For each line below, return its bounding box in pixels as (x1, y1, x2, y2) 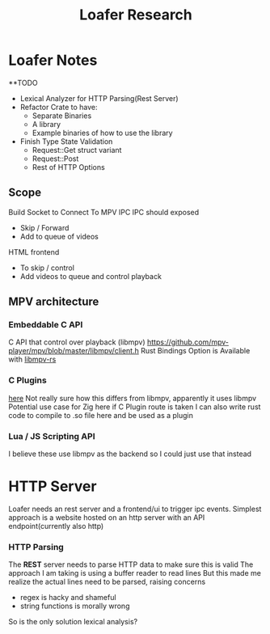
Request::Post (32, 154, 79, 163)
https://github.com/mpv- (146, 337, 229, 347)
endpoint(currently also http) (8, 521, 104, 530)
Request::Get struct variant (32, 145, 122, 154)
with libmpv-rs (8, 354, 57, 365)
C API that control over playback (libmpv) (8, 337, 146, 347)
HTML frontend (8, 247, 60, 256)
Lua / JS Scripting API (8, 430, 95, 442)
